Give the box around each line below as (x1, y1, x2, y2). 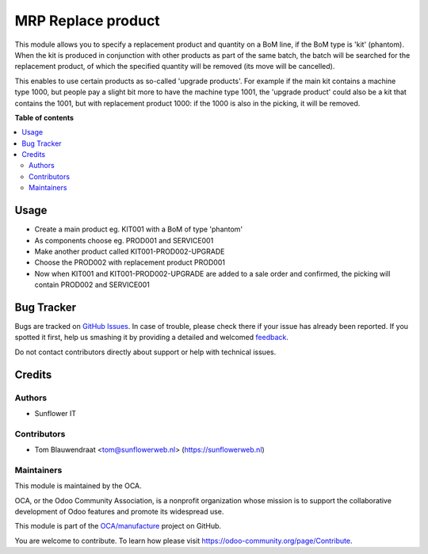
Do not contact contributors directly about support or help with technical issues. (14, 347, 277, 357)
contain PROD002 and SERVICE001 (34, 280, 150, 289)
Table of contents (14, 113, 75, 122)
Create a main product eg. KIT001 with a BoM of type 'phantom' (34, 224, 243, 234)
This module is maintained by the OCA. (14, 481, 142, 491)
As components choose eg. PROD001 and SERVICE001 (34, 235, 214, 245)
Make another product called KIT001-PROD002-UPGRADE (34, 246, 225, 256)
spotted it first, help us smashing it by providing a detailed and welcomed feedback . (14, 333, 289, 342)
